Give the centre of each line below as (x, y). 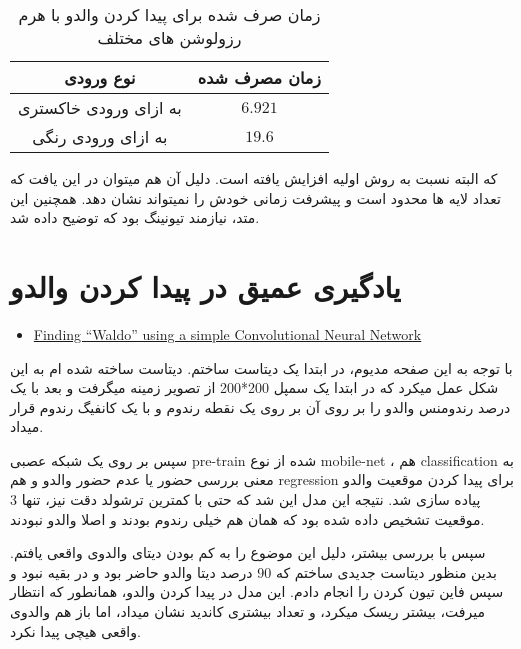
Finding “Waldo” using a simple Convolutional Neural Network (227, 333)
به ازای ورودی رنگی (100, 136)
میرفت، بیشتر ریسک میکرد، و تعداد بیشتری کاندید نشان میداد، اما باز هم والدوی (247, 611)
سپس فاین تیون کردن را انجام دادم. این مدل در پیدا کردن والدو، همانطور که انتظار (257, 591)
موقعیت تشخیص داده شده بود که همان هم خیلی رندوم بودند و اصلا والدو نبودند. (247, 518)
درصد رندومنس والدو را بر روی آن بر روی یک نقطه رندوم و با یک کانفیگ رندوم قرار (260, 406)
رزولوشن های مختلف (169, 37)
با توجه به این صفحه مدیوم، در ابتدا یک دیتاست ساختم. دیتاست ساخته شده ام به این (261, 367)
